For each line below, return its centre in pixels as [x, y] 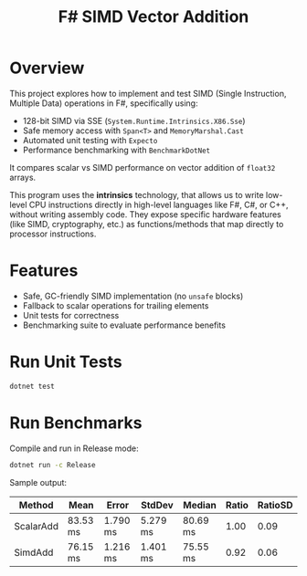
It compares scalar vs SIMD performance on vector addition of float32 [143, 167]
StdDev [157, 505]
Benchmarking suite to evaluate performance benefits [124, 325]
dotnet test [32, 386]
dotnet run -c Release [53, 465]
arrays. [23, 177]
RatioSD [275, 505]
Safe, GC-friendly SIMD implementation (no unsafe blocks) [133, 296]
